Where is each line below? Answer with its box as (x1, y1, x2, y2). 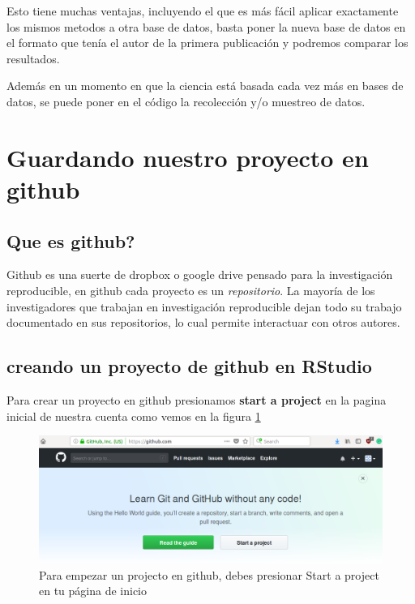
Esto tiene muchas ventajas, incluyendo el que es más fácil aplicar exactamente (6, 2, 399, 19)
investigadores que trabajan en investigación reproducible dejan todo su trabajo (6, 298, 402, 315)
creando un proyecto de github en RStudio (6, 353, 372, 379)
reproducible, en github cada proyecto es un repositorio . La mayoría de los (6, 281, 375, 298)
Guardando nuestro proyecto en (6, 140, 369, 173)
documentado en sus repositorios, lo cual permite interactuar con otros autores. (6, 314, 400, 331)
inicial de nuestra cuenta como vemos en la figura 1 (6, 407, 261, 424)
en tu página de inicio (39, 582, 148, 599)
